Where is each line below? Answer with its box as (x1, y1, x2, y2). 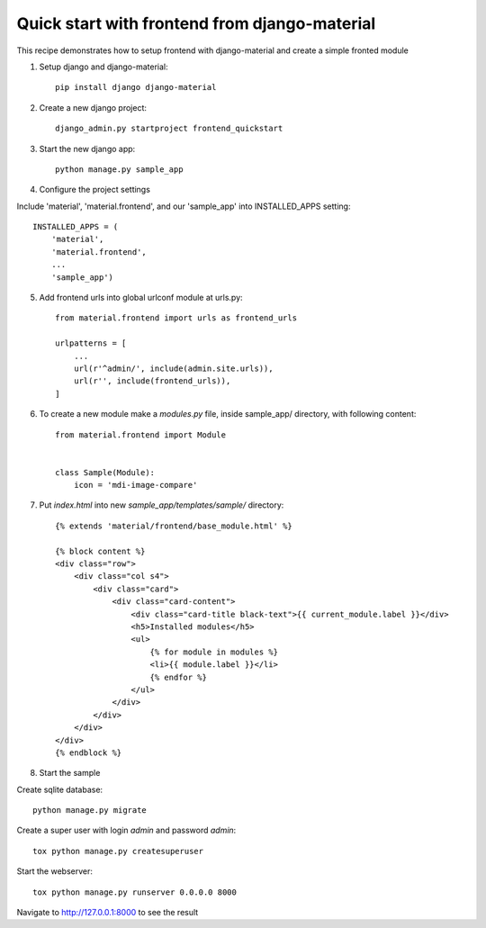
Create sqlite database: (16, 784, 103, 795)
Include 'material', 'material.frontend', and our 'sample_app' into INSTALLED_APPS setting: (16, 201, 351, 212)
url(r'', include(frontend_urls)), (73, 376, 231, 386)
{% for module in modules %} (149, 646, 279, 657)
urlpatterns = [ (55, 338, 127, 348)
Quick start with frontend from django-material (16, 14, 376, 33)
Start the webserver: (16, 866, 94, 877)
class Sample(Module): (55, 467, 156, 477)
